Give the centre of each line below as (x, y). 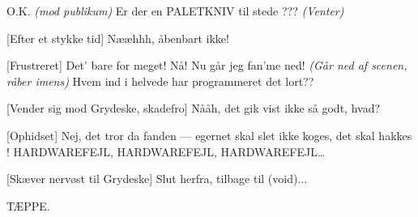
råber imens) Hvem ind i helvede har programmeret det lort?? (160, 81)
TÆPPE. (28, 205)
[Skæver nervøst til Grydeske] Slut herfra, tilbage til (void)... (157, 179)
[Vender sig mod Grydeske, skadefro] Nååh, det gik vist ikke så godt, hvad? (194, 108)
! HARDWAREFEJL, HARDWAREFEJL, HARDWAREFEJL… (166, 151)
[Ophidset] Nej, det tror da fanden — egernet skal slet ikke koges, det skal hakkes (209, 135)
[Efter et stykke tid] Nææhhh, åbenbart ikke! (118, 38)
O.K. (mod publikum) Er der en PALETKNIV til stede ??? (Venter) (175, 11)
